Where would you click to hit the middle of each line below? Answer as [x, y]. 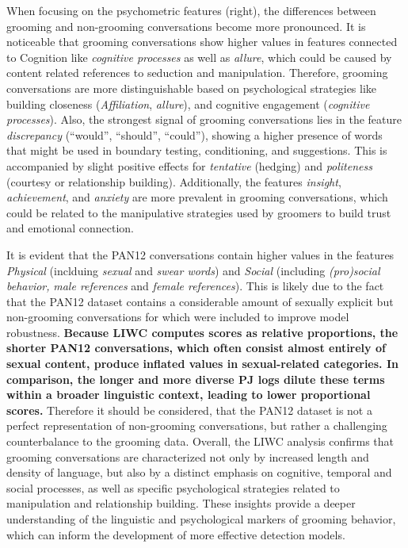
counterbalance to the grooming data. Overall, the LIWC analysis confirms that [200, 441]
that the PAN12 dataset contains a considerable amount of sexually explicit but [200, 301]
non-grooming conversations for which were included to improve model [178, 317]
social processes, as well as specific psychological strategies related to [173, 487]
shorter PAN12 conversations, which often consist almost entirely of [196, 348]
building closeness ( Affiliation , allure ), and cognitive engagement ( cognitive [188, 103]
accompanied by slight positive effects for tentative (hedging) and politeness [189, 165]
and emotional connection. [71, 228]
